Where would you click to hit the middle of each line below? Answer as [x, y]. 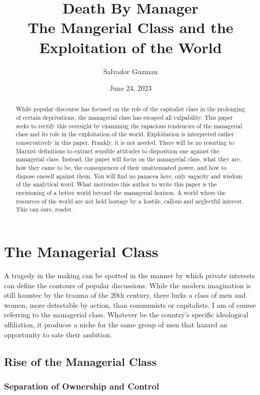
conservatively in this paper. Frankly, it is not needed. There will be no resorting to [125, 143]
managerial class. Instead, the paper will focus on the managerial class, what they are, [128, 159]
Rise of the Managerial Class [80, 361]
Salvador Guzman [131, 71]
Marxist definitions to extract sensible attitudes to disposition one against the [117, 151]
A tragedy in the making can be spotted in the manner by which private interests [129, 275]
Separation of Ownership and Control [82, 386]
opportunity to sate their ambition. [58, 334]
